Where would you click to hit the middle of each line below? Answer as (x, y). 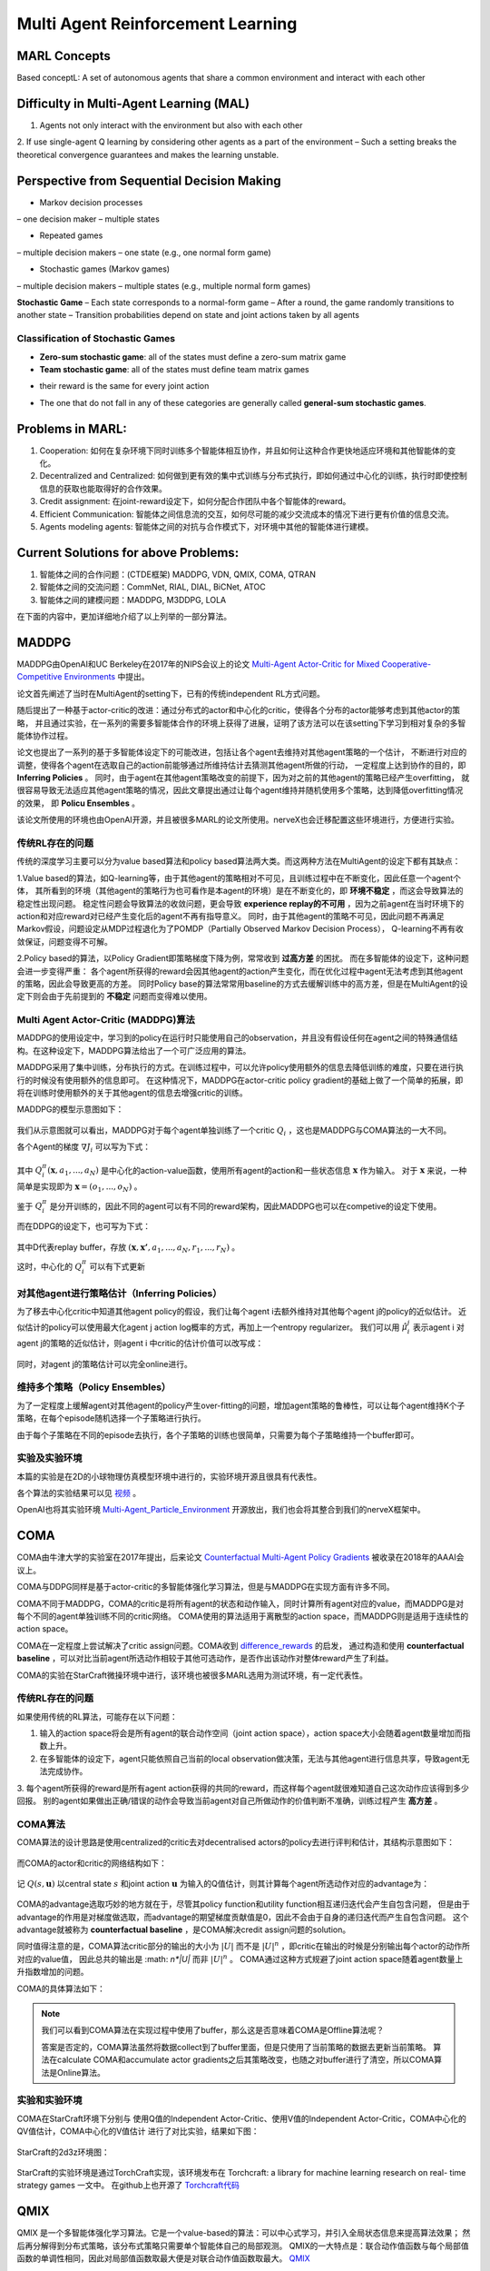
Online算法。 (81, 2072)
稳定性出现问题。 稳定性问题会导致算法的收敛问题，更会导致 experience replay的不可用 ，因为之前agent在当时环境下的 (240, 903)
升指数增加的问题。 (53, 1972)
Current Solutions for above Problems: (128, 553)
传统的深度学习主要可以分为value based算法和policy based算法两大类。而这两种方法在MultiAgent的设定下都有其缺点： (239, 861)
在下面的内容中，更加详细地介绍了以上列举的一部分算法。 (124, 617)
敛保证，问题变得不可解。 (64, 941)
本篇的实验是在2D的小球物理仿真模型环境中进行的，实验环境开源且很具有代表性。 (169, 1476)
